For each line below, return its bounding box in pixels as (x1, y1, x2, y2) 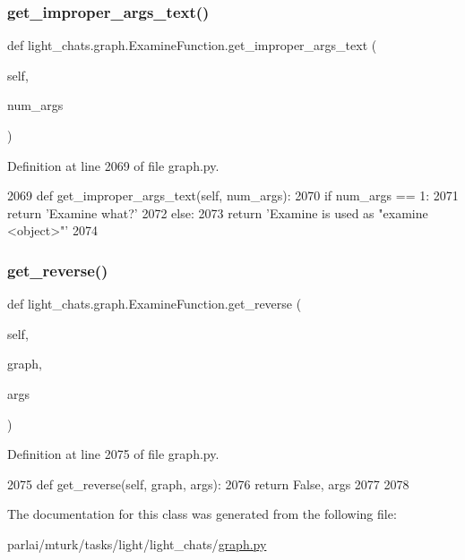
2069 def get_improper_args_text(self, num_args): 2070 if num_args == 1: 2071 (7, 186, 459, 205)
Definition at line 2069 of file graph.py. (7, 156, 220, 174)
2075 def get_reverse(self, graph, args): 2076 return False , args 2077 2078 (7, 474, 409, 493)
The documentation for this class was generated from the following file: (7, 505, 397, 523)
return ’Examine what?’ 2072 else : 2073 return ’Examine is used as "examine (7, 203, 428, 222)
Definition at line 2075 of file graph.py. (7, 445, 220, 463)
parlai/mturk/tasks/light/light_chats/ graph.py (7, 534, 267, 553)
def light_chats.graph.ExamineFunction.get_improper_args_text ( (7, 36, 377, 55)
